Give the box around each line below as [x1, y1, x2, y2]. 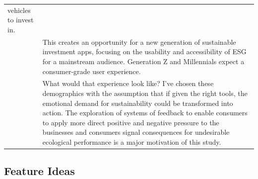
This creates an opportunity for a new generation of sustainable [42, 36, 236, 47]
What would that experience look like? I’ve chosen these [42, 78, 214, 89]
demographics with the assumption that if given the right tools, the [42, 88, 248, 98]
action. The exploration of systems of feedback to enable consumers [42, 107, 248, 118]
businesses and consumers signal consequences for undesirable [42, 127, 230, 137]
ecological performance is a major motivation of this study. [42, 136, 221, 147]
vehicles [7, 4, 31, 15]
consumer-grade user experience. [42, 66, 141, 76]
